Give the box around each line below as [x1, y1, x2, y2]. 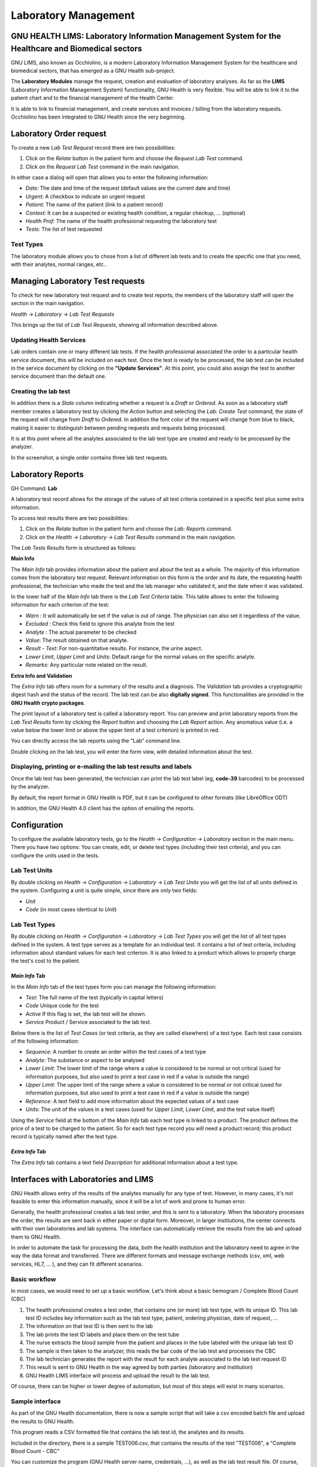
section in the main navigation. [11, 300, 85, 307]
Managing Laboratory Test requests [11, 276, 145, 286]
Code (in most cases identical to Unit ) [25, 905, 117, 912]
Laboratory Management [11, 9, 135, 22]
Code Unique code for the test [25, 1002, 99, 1009]
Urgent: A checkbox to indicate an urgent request [25, 192, 145, 200]
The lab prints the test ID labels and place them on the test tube [25, 1331, 180, 1338]
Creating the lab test [11, 387, 70, 396]
